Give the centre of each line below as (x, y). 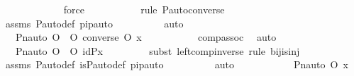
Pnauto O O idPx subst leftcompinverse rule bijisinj (157, 50)
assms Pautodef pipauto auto (94, 23)
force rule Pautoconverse (144, 9)
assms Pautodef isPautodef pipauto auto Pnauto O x (177, 64)
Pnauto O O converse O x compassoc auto (146, 37)
